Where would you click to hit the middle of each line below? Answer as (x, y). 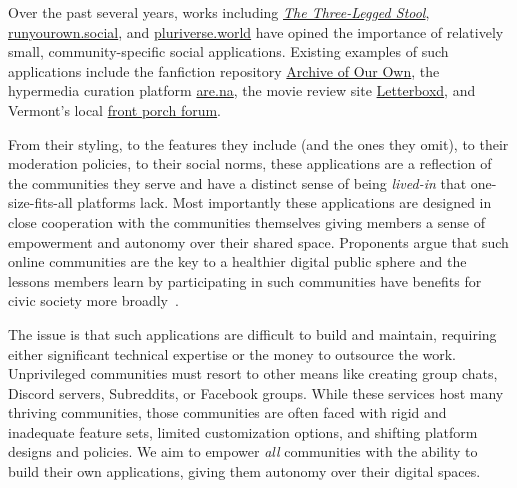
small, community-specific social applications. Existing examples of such (228, 51)
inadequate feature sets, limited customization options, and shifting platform (243, 431)
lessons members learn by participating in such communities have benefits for (245, 280)
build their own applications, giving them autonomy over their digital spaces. (244, 471)
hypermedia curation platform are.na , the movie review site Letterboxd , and (242, 90)
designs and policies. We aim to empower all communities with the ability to (243, 451)
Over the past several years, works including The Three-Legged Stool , (219, 12)
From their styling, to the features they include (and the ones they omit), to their (258, 143)
